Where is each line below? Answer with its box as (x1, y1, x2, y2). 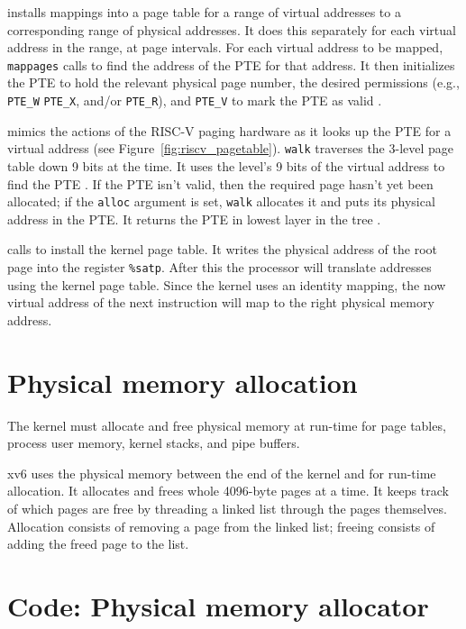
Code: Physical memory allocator (7, 587, 429, 624)
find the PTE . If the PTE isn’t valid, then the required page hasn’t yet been (7, 174, 434, 193)
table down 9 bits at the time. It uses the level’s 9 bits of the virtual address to (7, 156, 445, 175)
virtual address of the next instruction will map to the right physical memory (7, 293, 434, 312)
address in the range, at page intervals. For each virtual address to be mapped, (7, 38, 443, 57)
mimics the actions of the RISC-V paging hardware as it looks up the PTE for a (7, 121, 452, 140)
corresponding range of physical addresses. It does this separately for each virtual (7, 20, 456, 39)
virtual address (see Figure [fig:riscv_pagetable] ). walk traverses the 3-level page (7, 139, 454, 158)
